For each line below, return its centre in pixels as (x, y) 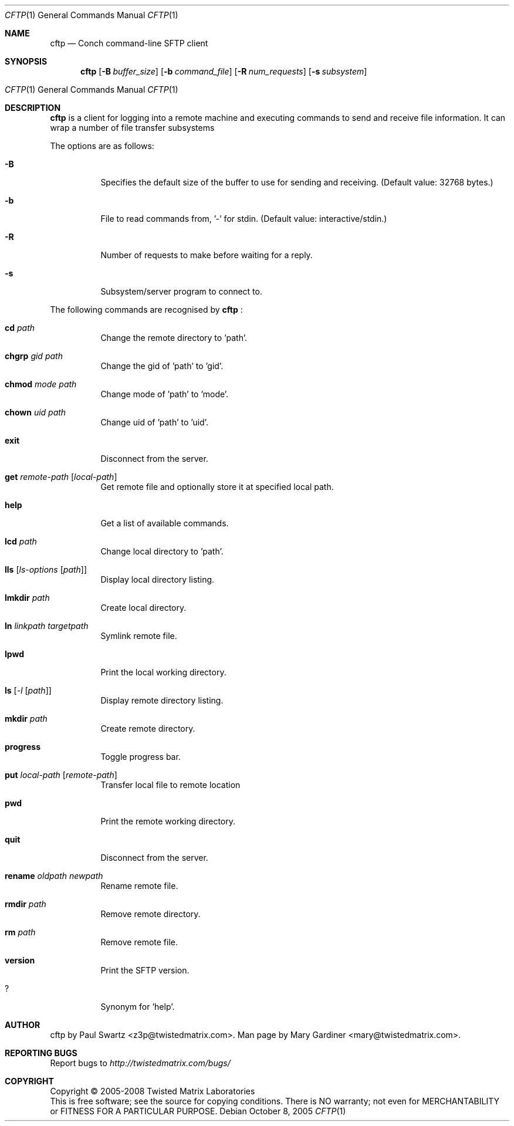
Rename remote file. (139, 886)
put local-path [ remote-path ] (61, 775)
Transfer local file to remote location (170, 785)
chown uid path (35, 412)
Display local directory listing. (158, 579)
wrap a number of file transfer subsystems (132, 128)
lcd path (21, 541)
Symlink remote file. (139, 636)
